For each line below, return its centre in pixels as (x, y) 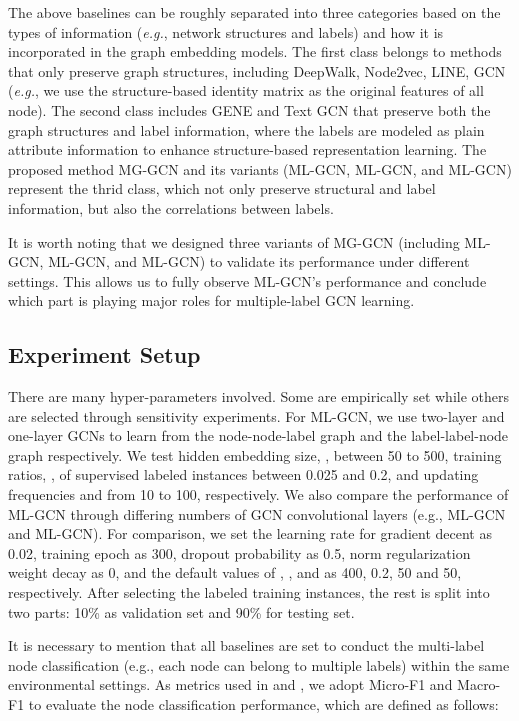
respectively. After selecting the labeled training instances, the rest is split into (249, 592)
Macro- (479, 684)
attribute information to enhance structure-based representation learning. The (247, 149)
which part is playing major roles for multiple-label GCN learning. (211, 300)
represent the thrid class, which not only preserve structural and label (222, 188)
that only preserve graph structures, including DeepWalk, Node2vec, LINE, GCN (257, 70)
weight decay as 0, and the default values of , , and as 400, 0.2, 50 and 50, (235, 572)
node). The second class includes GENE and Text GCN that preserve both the (249, 109)
